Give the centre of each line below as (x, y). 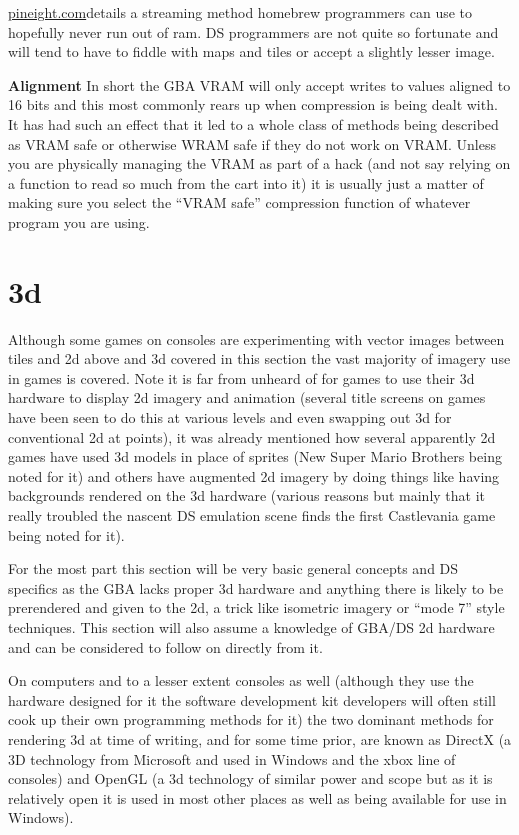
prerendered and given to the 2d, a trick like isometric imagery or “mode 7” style (256, 607)
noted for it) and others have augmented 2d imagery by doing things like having (254, 475)
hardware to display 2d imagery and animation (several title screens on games (247, 397)
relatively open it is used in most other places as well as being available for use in (257, 797)
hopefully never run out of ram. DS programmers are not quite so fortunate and (253, 31)
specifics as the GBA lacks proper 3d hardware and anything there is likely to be (256, 587)
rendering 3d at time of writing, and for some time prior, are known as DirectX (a (260, 738)
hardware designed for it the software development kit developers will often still (252, 699)
